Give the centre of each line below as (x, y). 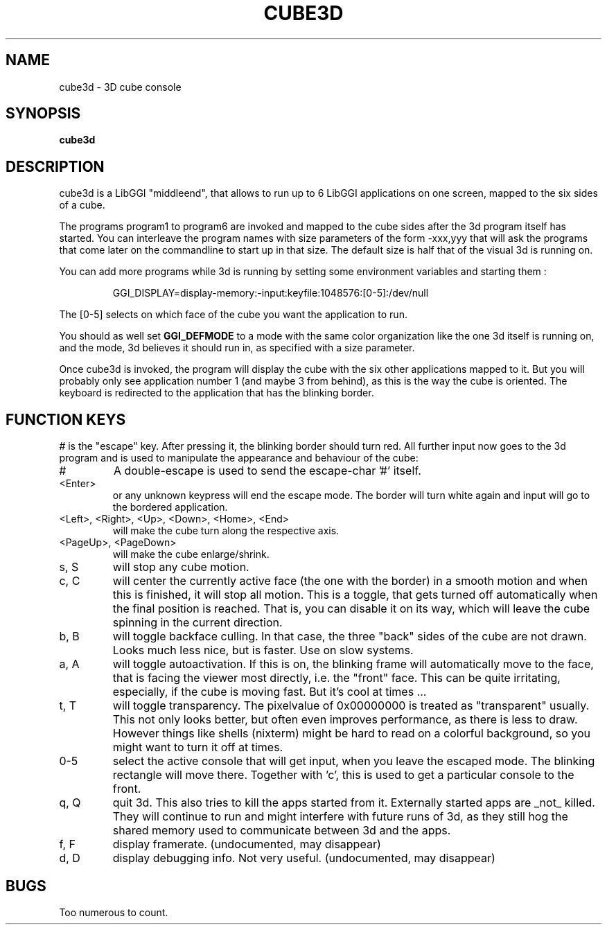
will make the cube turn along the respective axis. (226, 531)
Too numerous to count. (114, 912)
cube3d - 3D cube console (120, 87)
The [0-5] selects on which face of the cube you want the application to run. (233, 315)
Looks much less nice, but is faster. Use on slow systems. (263, 650)
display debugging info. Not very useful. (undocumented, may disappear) (304, 858)
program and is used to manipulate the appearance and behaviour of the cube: (239, 458)
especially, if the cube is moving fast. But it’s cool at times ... (270, 692)
